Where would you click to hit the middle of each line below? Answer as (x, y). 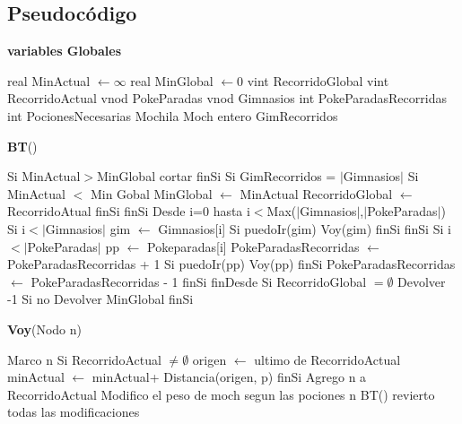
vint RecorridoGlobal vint (318, 80)
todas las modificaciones (74, 412)
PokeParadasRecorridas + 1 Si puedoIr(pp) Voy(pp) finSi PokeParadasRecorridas (231, 264)
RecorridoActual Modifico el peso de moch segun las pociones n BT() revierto (221, 394)
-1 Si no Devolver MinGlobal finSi (100, 299)
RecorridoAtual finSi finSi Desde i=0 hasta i (129, 211)
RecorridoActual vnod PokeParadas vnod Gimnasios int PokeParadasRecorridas (227, 98)
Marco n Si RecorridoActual (84, 359)
